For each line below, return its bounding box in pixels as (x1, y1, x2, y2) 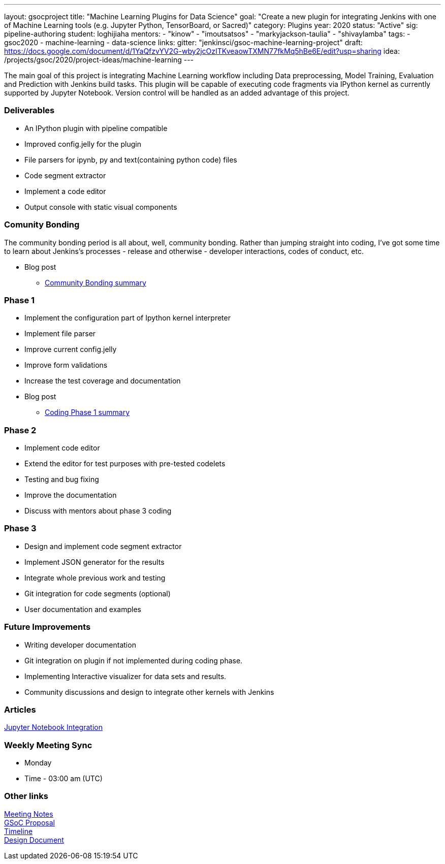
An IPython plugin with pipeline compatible (24, 123, 168, 133)
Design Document (4, 835, 64, 844)
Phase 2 (4, 425, 37, 435)
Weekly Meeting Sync (4, 740, 92, 750)
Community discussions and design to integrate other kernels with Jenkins (24, 687, 274, 696)
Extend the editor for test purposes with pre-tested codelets (24, 459, 226, 468)
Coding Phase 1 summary (45, 408, 130, 417)
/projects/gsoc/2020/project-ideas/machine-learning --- (4, 55, 194, 64)
